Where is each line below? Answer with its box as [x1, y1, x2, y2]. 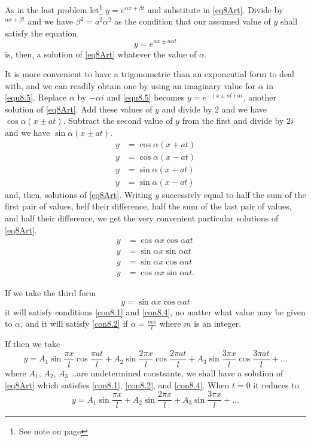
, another [243, 91, 276, 104]
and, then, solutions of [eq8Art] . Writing [5, 188, 153, 200]
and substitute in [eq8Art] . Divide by [147, 3, 283, 16]
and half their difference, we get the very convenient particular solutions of [5, 211, 279, 224]
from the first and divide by [182, 114, 284, 127]
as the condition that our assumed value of [114, 15, 271, 28]
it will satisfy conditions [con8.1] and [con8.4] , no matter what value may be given [5, 305, 306, 318]
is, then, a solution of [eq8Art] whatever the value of [5, 47, 197, 60]
